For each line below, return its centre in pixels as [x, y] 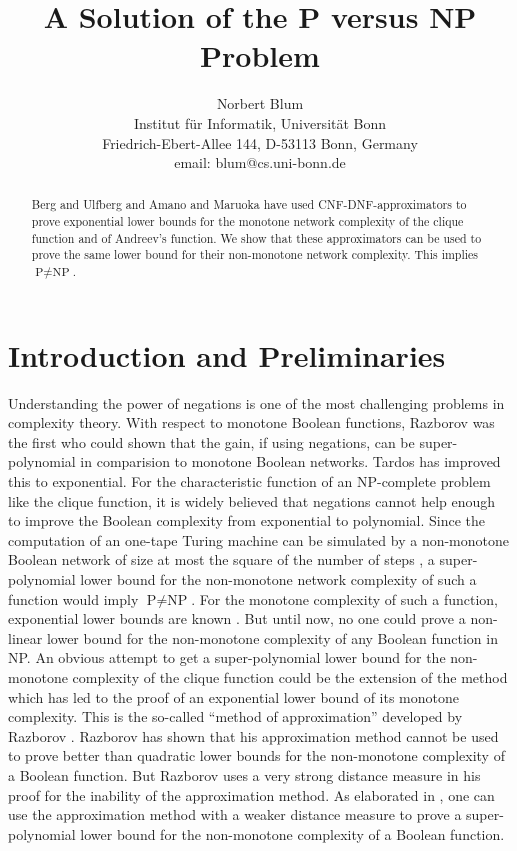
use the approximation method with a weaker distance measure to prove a [235, 814]
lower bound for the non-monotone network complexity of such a [278, 579]
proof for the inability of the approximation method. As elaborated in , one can [251, 794]
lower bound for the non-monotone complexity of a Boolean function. [292, 833]
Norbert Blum [260, 103]
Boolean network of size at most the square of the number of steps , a [221, 559]
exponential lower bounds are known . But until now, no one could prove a [237, 618]
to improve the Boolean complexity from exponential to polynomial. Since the [247, 520]
